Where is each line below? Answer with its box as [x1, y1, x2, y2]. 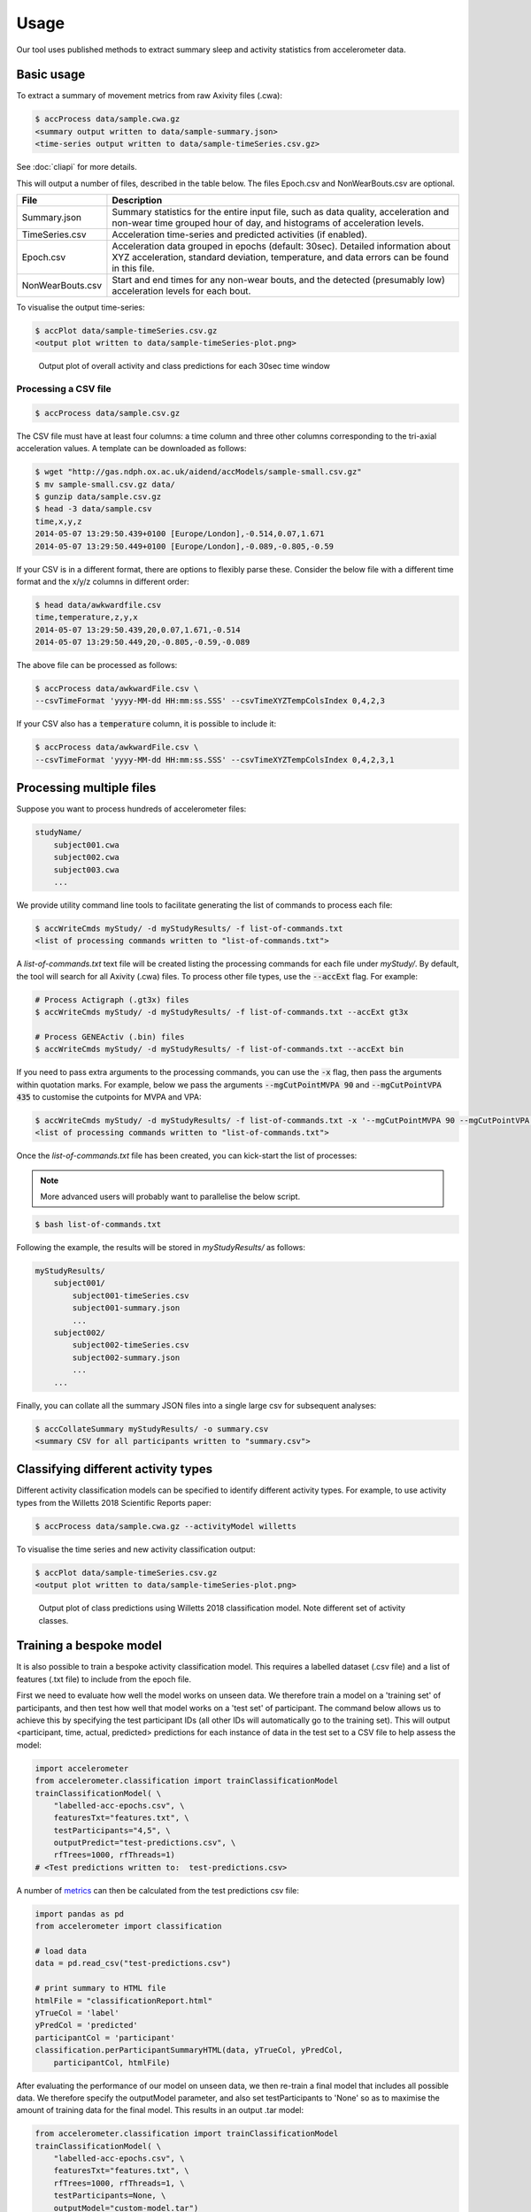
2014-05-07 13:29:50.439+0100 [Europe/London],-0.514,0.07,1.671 [35, 529, 325, 539]
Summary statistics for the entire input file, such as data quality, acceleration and [112, 205, 450, 218]
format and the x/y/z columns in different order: [16, 576, 189, 587]
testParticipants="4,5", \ [53, 1825, 172, 1835]
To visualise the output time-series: [16, 302, 145, 312]
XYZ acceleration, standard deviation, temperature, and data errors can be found [112, 250, 450, 263]
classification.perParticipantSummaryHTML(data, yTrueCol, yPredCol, [35, 2045, 343, 2055]
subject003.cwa [53, 864, 119, 875]
